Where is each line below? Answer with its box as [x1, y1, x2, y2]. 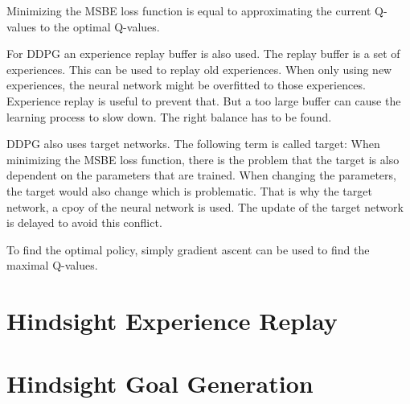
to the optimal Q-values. [39, 18, 160, 35]
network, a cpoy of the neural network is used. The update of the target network [6, 198, 404, 215]
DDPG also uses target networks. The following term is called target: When [6, 135, 380, 152]
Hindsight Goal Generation [6, 367, 314, 400]
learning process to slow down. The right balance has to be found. [6, 108, 332, 125]
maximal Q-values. [6, 257, 98, 274]
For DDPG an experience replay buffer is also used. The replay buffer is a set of [6, 45, 400, 62]
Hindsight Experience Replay [6, 304, 338, 337]
